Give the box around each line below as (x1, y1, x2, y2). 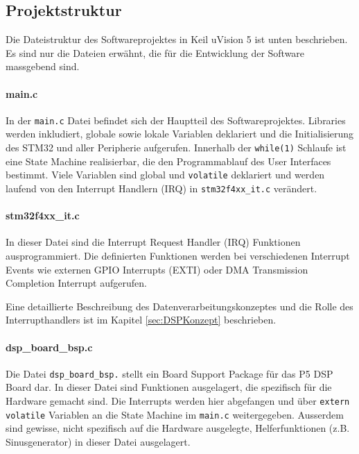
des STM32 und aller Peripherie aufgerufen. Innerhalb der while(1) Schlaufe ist (6, 140, 347, 155)
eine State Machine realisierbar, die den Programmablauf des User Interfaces (6, 153, 331, 168)
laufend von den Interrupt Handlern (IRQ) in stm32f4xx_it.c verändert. (6, 180, 317, 195)
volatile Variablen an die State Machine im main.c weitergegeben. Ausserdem (6, 407, 344, 421)
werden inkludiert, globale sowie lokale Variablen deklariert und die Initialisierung (6, 126, 354, 141)
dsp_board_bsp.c (6, 339, 93, 354)
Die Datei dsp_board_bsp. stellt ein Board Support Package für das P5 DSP (6, 366, 333, 380)
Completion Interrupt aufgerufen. (6, 276, 147, 290)
